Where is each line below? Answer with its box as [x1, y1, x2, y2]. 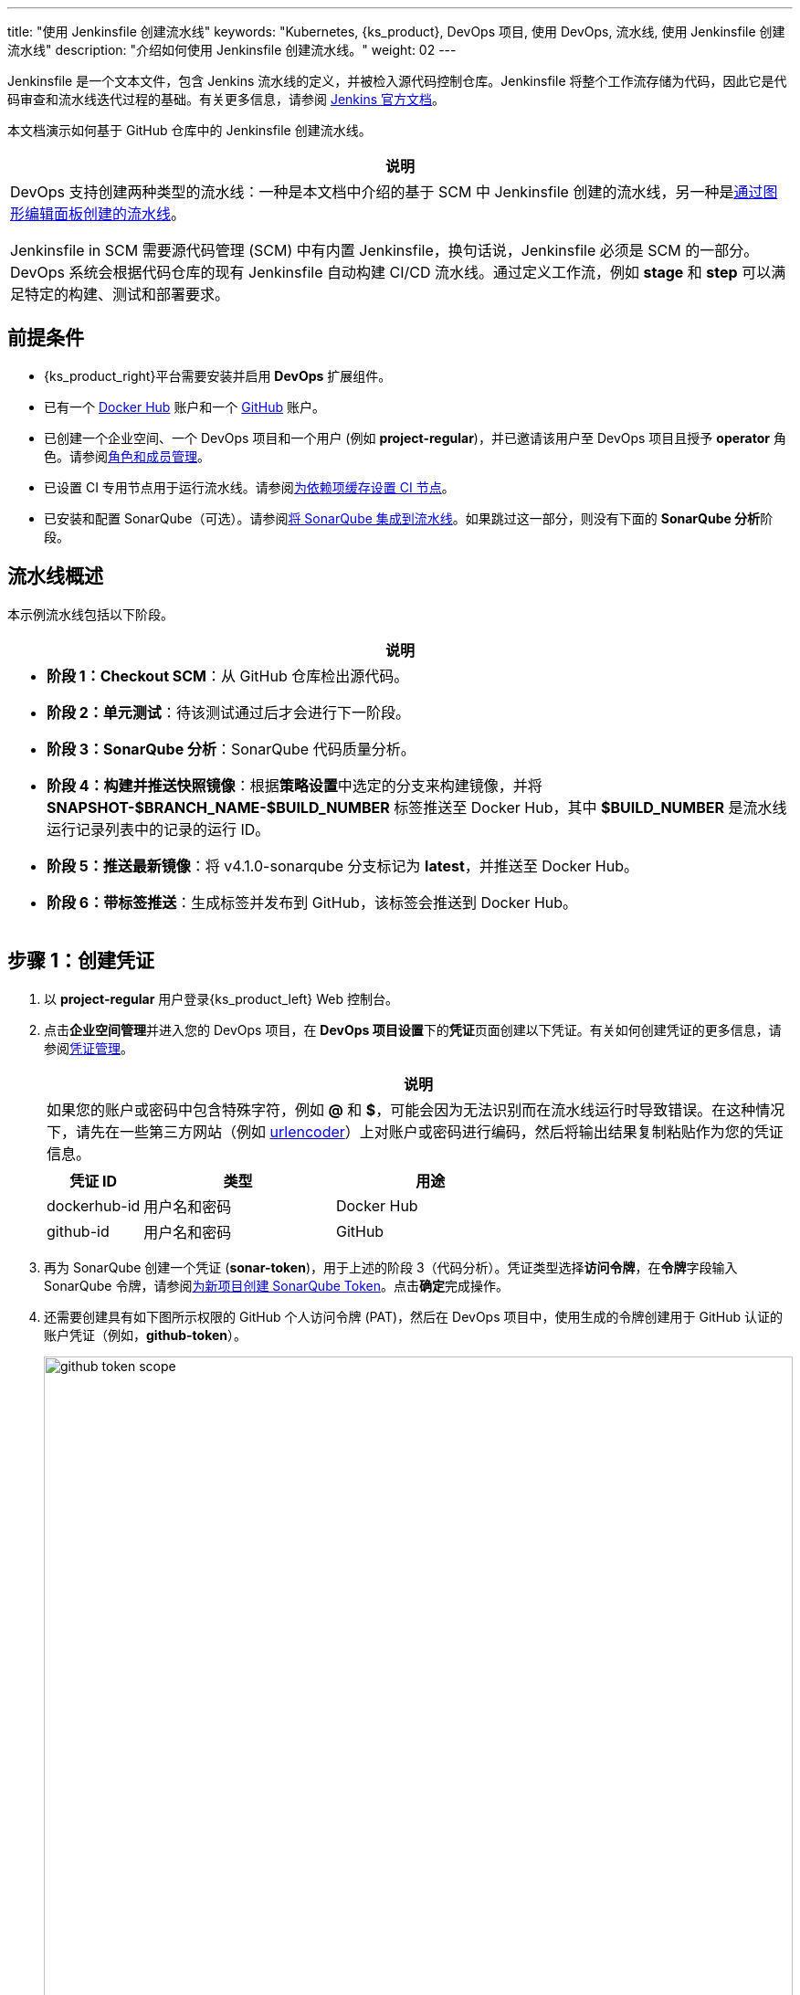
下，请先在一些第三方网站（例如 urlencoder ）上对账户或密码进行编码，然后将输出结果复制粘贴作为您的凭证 [47, 1122, 784, 1141]
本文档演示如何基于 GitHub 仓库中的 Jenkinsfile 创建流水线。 [7, 122, 372, 138]
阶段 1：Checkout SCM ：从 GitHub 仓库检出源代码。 [47, 666, 409, 685]
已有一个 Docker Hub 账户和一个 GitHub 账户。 [44, 398, 325, 415]
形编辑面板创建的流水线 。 [10, 205, 186, 223]
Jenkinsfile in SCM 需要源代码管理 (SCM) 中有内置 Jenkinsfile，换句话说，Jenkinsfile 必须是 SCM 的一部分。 [10, 241, 759, 259]
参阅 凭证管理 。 [44, 1040, 133, 1056]
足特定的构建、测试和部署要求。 [10, 285, 230, 303]
